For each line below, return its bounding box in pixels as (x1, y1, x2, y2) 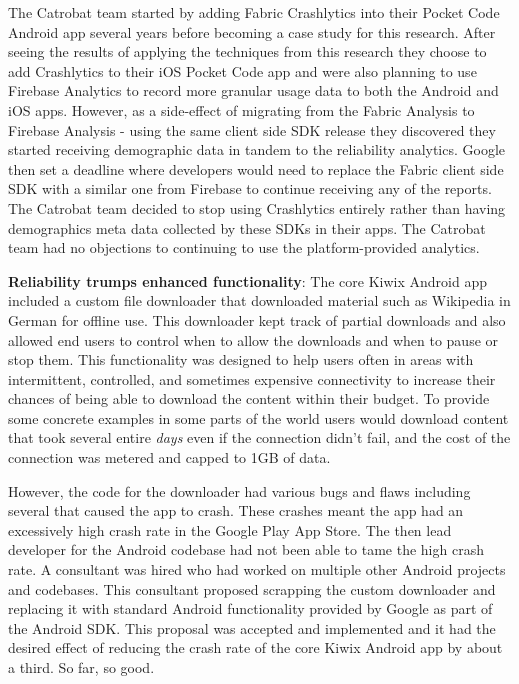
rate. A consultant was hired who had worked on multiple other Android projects (8, 559, 506, 580)
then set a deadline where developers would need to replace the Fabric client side (8, 158, 504, 179)
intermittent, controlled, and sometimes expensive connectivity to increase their (8, 368, 496, 389)
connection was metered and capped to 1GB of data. (8, 447, 331, 468)
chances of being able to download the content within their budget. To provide (8, 388, 490, 409)
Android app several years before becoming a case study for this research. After (8, 21, 496, 42)
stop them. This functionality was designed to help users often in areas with (8, 349, 474, 370)
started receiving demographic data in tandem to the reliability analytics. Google (8, 139, 506, 160)
